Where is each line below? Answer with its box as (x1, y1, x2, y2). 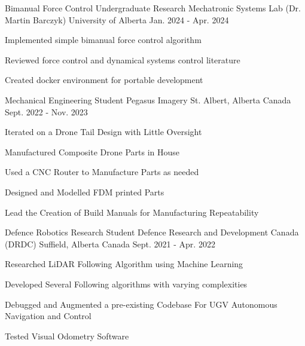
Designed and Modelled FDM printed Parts (5, 185, 164, 198)
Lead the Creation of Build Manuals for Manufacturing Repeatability (5, 206, 259, 218)
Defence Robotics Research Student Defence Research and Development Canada (5, 226, 299, 238)
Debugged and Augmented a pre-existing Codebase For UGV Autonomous (5, 298, 277, 310)
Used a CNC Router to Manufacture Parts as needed (5, 166, 199, 178)
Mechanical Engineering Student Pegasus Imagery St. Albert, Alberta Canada (5, 93, 291, 106)
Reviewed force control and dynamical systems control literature (5, 53, 240, 66)
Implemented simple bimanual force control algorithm (5, 33, 202, 46)
